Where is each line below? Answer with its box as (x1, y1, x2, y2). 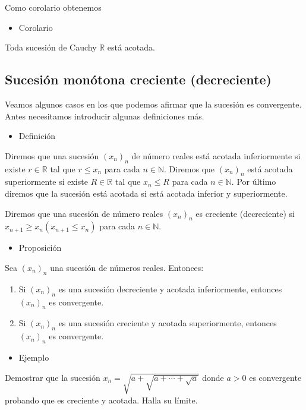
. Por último (231, 175, 276, 188)
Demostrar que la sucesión (5, 371, 100, 383)
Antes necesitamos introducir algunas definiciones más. (5, 109, 204, 122)
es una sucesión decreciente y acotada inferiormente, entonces (58, 282, 282, 295)
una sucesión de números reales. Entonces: (50, 261, 204, 273)
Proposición (18, 241, 62, 254)
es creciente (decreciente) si (195, 207, 295, 219)
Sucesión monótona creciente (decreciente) (5, 70, 272, 89)
